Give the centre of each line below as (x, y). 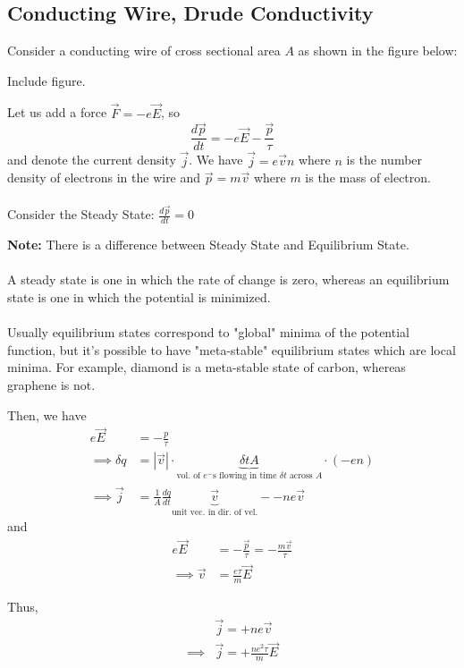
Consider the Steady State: (81, 214)
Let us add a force (57, 112)
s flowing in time (245, 476)
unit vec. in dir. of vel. (215, 512)
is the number (384, 160)
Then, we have (47, 414)
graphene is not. (51, 384)
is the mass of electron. (368, 178)
